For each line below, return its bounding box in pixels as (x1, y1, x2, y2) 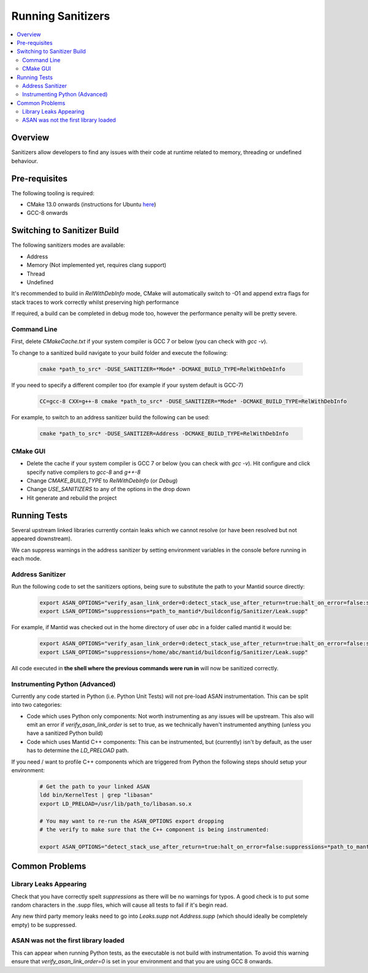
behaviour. (11, 157, 39, 165)
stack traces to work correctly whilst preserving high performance (11, 298, 179, 306)
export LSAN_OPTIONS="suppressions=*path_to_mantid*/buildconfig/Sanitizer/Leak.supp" (39, 608, 309, 615)
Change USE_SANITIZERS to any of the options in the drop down (26, 486, 190, 493)
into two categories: (11, 701, 62, 708)
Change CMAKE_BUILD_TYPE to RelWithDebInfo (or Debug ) (26, 477, 178, 484)
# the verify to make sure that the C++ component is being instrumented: (39, 826, 270, 833)
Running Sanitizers (11, 9, 110, 23)
